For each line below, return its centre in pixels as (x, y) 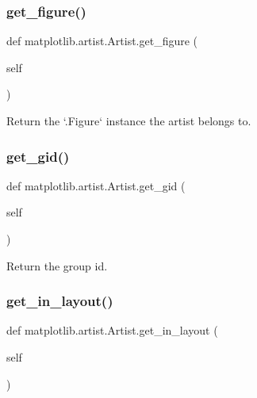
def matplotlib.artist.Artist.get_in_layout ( (112, 330)
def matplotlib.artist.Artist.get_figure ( (102, 41)
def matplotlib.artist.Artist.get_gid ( (96, 185)
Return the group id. (57, 265)
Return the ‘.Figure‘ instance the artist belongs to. (129, 121)
